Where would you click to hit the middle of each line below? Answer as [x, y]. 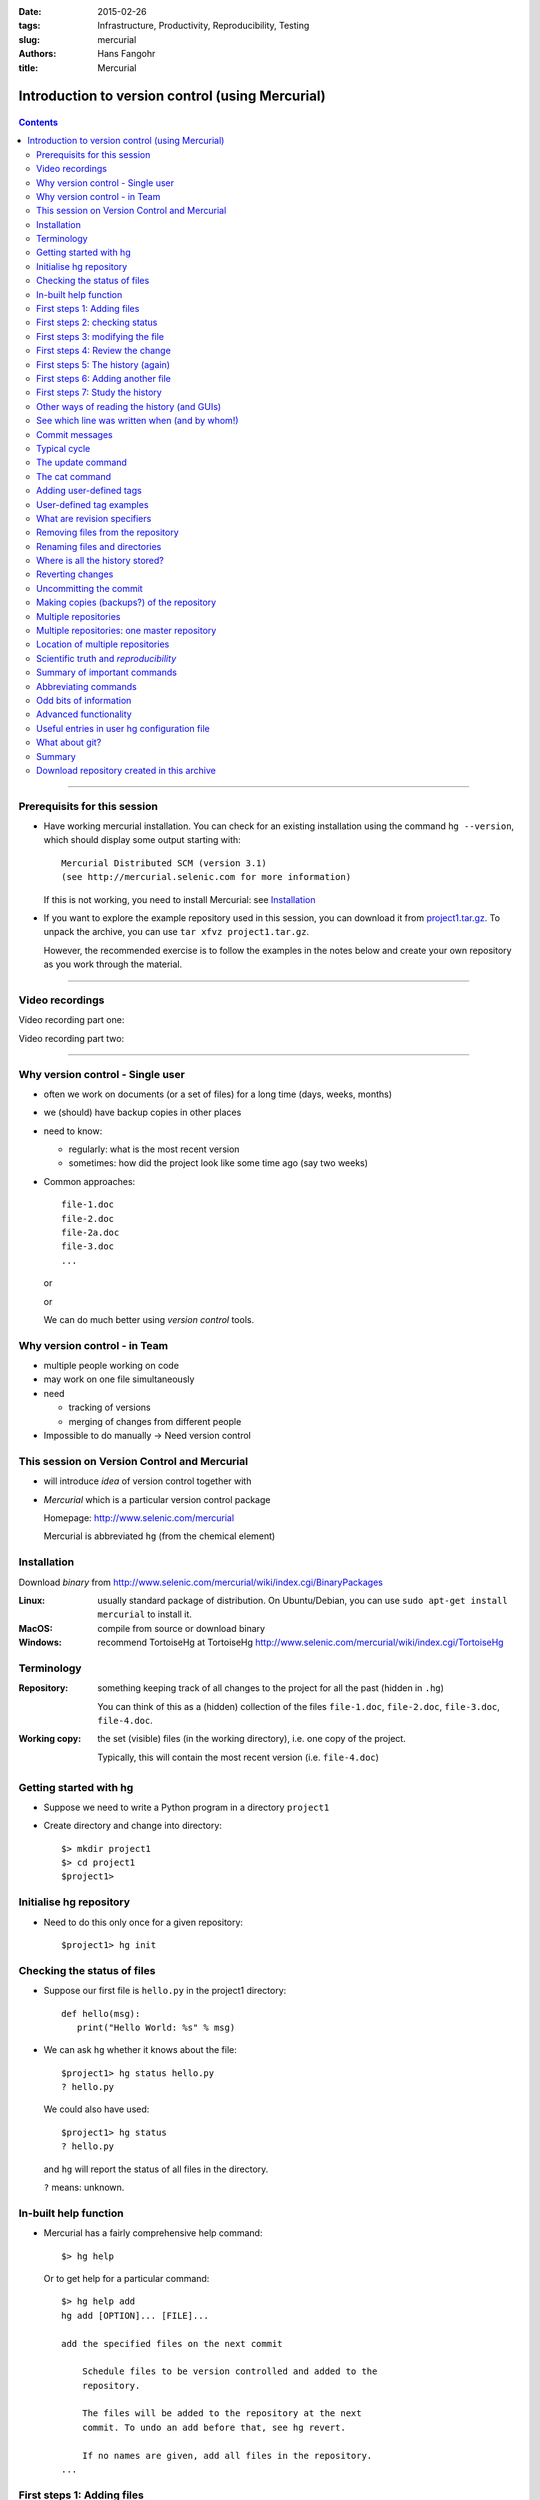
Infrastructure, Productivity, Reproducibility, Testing [203, 26]
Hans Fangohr [126, 54]
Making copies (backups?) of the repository [126, 602]
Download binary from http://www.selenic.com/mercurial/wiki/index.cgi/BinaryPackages [201, 1582]
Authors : [37, 54]
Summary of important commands [106, 672]
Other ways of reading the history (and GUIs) [129, 406]
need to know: [73, 1131]
